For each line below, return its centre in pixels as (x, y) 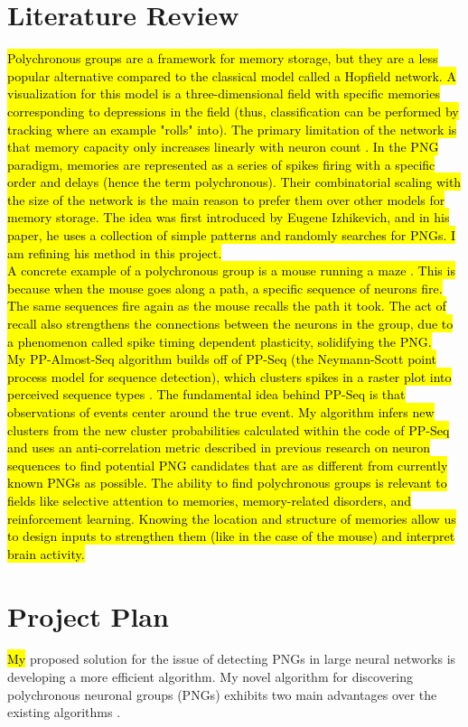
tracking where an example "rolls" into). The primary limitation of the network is (232, 129)
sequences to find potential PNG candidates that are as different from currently (228, 465)
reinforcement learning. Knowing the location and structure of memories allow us (232, 518)
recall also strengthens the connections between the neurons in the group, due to (230, 324)
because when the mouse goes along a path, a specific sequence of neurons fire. (225, 288)
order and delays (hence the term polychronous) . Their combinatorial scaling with (234, 182)
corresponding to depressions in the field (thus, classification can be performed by (233, 111)
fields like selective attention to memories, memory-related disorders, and (209, 500)
